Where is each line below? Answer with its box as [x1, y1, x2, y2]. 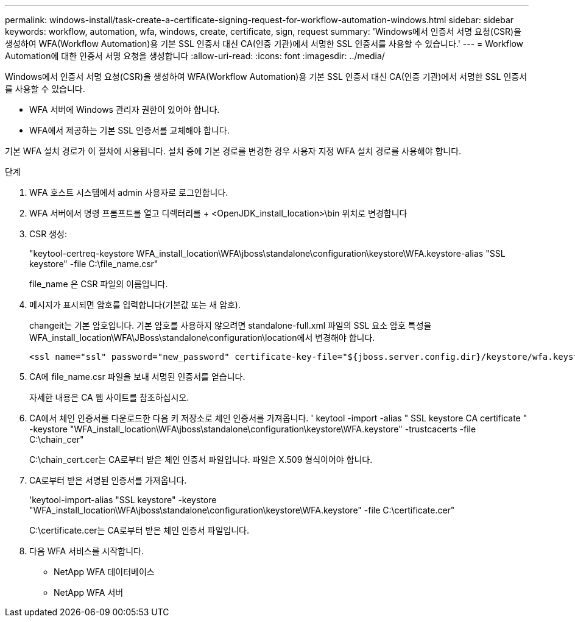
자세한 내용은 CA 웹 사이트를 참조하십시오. [29, 392, 189, 402]
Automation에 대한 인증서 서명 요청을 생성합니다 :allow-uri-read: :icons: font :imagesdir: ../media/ [5, 51, 385, 61]
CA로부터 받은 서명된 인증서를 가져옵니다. [29, 475, 187, 485]
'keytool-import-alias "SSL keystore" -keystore [29, 495, 217, 505]
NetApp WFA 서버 [54, 587, 124, 598]
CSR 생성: [29, 229, 67, 239]
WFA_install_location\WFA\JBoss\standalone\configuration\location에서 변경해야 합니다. [29, 332, 375, 343]
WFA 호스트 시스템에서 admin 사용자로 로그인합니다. [29, 187, 228, 198]
